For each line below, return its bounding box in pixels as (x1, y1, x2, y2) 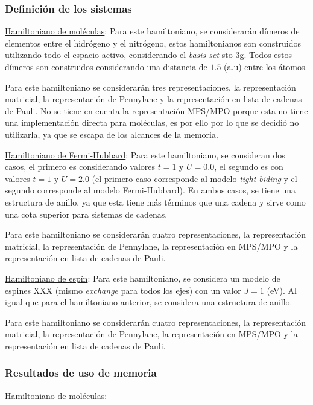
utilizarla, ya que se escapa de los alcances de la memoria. (5, 128, 218, 140)
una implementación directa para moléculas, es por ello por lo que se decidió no (5, 116, 299, 129)
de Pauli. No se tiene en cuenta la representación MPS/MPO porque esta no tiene (5, 104, 308, 117)
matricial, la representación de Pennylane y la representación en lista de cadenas (5, 92, 302, 105)
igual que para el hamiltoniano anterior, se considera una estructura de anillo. (5, 296, 292, 308)
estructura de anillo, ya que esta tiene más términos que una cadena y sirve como (5, 195, 306, 208)
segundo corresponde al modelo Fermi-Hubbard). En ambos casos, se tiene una (5, 184, 296, 196)
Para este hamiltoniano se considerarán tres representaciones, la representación (5, 80, 296, 93)
